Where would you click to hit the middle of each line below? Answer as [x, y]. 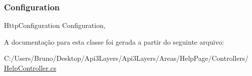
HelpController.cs [30, 68]
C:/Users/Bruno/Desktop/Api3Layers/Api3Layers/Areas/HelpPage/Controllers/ [126, 58]
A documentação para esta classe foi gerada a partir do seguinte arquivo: [114, 41]
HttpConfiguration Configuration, [55, 25]
